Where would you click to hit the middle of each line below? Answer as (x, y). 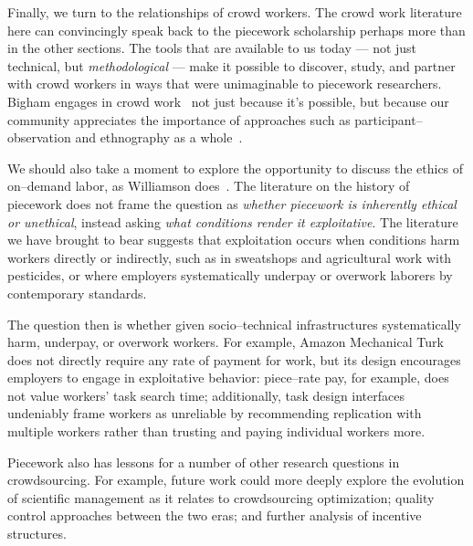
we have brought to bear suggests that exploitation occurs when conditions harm (234, 240)
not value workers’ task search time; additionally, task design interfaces (206, 395)
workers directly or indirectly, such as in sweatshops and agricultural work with (230, 257)
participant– (389, 119)
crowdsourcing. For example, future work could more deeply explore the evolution (236, 480)
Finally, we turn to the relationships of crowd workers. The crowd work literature (235, 12)
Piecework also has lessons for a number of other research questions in (204, 462)
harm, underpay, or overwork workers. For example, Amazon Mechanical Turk (226, 342)
